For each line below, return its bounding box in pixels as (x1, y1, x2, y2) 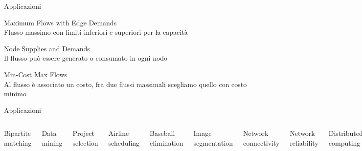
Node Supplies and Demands (4, 43, 90, 53)
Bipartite (4, 128, 31, 138)
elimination (150, 137, 183, 148)
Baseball (150, 128, 175, 138)
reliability (290, 137, 318, 148)
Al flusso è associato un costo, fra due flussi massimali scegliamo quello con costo (4, 79, 247, 89)
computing (328, 137, 361, 148)
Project (72, 128, 94, 138)
